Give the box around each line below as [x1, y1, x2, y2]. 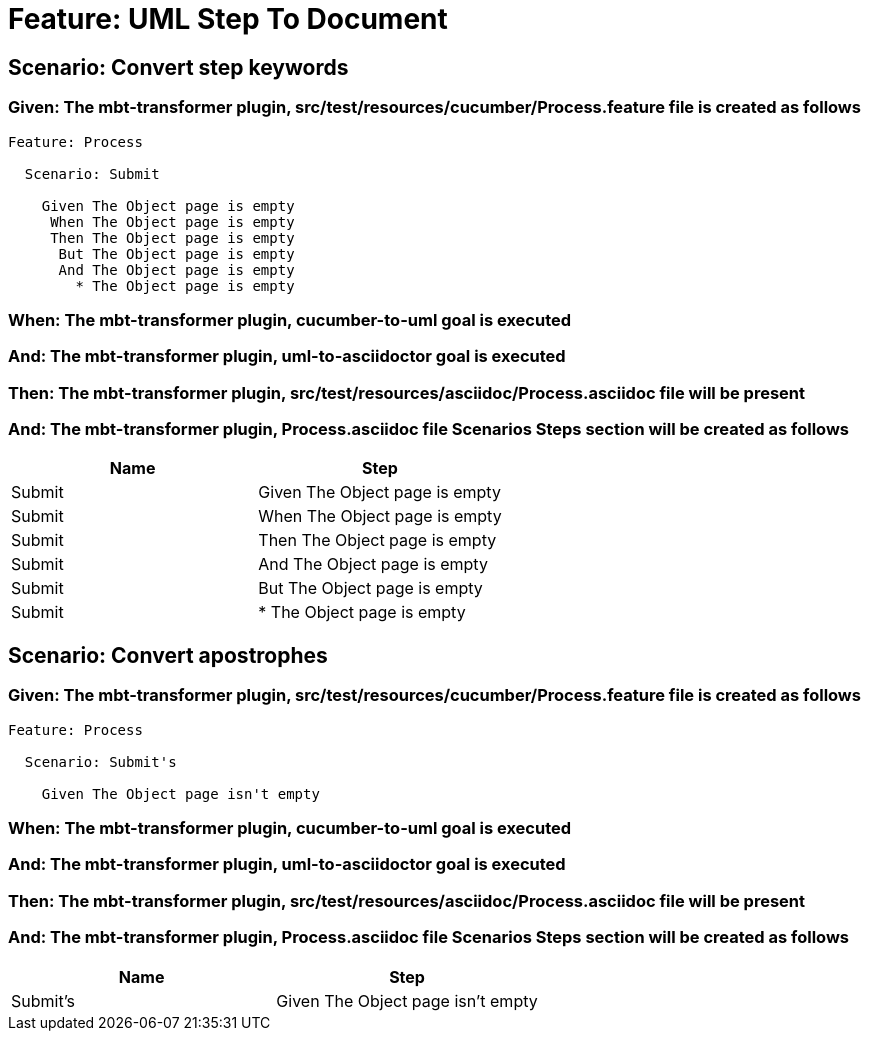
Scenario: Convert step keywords [8, 54, 349, 80]
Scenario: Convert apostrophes [8, 642, 328, 668]
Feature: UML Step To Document [8, 2, 448, 36]
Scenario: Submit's [24, 753, 177, 770]
